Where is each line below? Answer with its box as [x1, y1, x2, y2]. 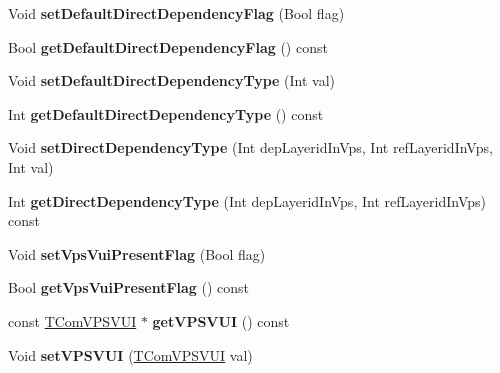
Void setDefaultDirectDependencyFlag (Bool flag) [8, 3, 345, 23]
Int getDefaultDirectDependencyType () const [8, 103, 324, 124]
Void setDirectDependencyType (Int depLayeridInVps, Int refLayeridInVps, [8, 137, 493, 158]
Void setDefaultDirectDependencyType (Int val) [8, 70, 336, 91]
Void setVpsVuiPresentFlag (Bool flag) [8, 243, 266, 264]
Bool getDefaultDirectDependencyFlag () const [8, 36, 328, 57]
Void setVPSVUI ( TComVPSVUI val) [8, 344, 253, 365]
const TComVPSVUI [8, 310, 137, 331]
